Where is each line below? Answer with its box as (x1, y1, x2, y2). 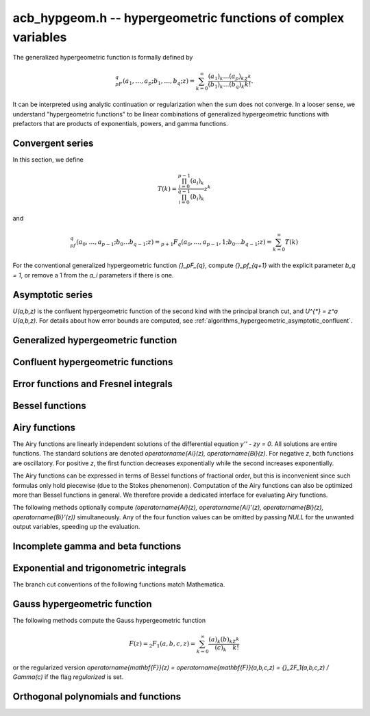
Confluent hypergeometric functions (12, 356, 173, 368)
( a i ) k (190, 177, 205, 186)
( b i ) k (190, 193, 205, 202)
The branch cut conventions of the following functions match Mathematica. (12, 580, 225, 589)
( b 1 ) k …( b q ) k (208, 80, 245, 90)
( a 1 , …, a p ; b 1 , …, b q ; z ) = (122, 77, 195, 86)
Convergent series (12, 137, 94, 149)
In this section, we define (12, 155, 84, 164)
